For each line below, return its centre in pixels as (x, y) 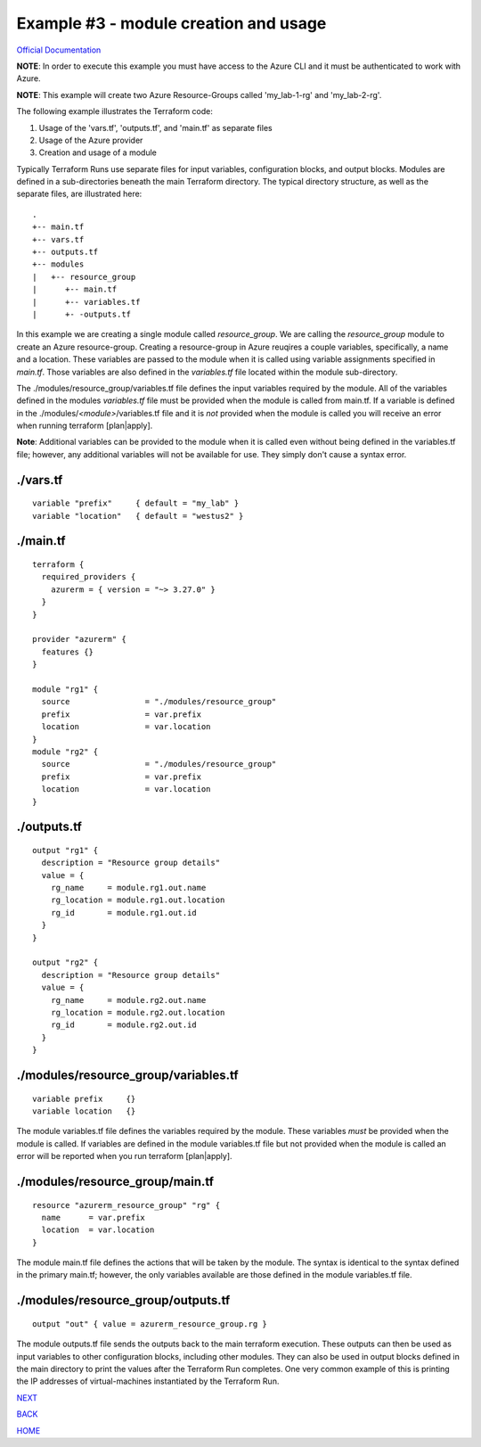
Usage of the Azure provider (91, 140)
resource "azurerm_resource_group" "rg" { (126, 1205)
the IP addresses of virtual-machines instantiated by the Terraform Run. (148, 1381)
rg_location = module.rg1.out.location (138, 900)
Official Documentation (59, 50)
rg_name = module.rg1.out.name (128, 888)
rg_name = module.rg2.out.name (128, 1000)
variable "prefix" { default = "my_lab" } (136, 503)
